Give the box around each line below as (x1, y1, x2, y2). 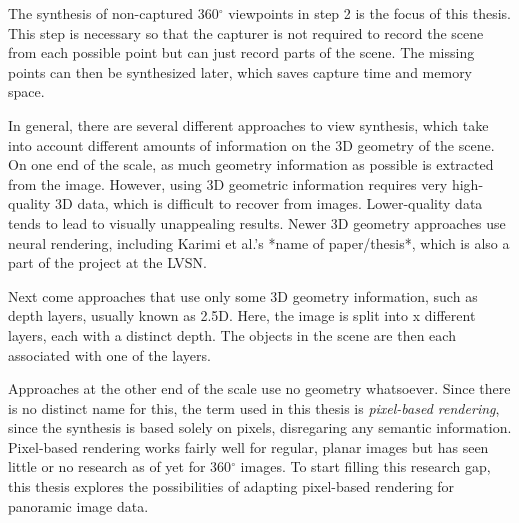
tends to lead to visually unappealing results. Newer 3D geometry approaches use (8, 212, 506, 233)
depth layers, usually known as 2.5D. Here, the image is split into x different (8, 305, 476, 326)
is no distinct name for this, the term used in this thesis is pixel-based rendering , (8, 397, 500, 418)
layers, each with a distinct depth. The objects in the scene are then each (8, 324, 456, 345)
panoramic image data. (8, 495, 149, 516)
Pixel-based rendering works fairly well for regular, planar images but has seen (8, 436, 489, 457)
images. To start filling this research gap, (240, 456, 491, 477)
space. (8, 81, 45, 102)
